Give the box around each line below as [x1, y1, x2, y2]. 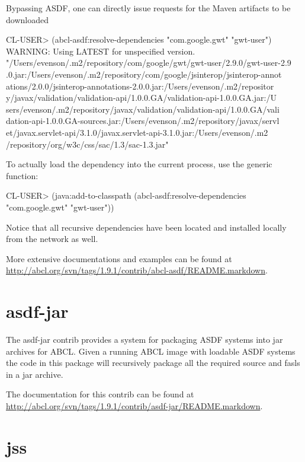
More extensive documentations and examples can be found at [6, 252, 232, 265]
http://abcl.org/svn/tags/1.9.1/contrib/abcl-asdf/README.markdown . [6, 264, 268, 276]
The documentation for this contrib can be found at [6, 388, 194, 400]
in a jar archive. [6, 368, 63, 380]
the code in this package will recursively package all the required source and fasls [6, 356, 300, 369]
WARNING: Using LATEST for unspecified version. [6, 44, 195, 57]
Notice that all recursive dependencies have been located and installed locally [6, 221, 287, 233]
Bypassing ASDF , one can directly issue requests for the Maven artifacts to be [6, 2, 291, 14]
